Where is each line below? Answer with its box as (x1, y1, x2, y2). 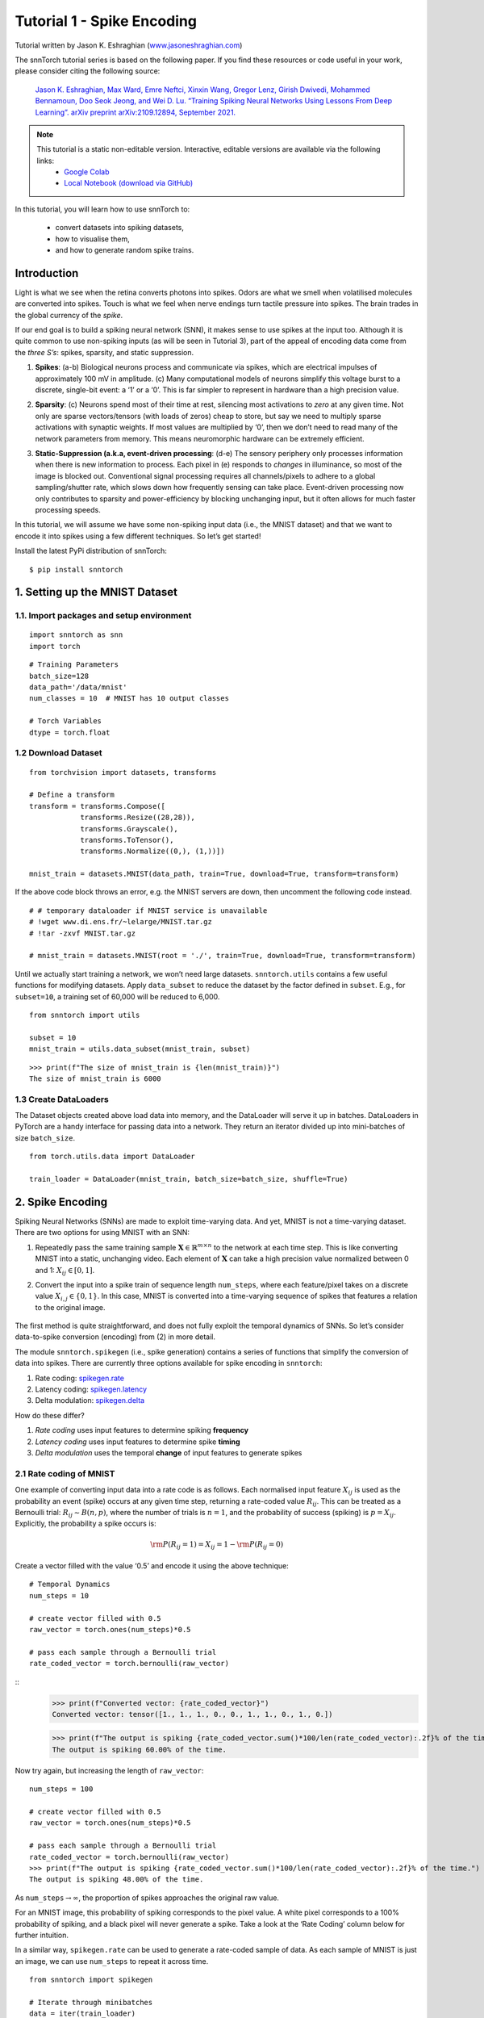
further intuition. (15, 1930, 69, 1940)
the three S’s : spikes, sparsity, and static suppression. (15, 347, 194, 357)
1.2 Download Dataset (15, 747, 102, 759)
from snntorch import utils (29, 1010, 140, 1019)
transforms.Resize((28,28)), (80, 813, 195, 823)
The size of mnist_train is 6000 (29, 1074, 161, 1083)
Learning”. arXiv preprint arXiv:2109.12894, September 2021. (35, 107, 236, 117)
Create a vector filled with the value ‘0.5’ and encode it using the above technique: (15, 1561, 290, 1571)
